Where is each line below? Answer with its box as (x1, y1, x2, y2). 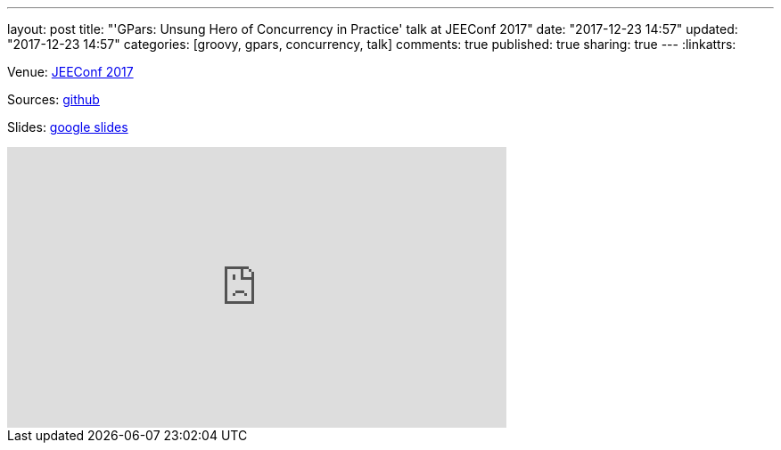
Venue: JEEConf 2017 (7, 64, 134, 79)
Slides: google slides (7, 119, 128, 135)
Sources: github (7, 92, 100, 107)
